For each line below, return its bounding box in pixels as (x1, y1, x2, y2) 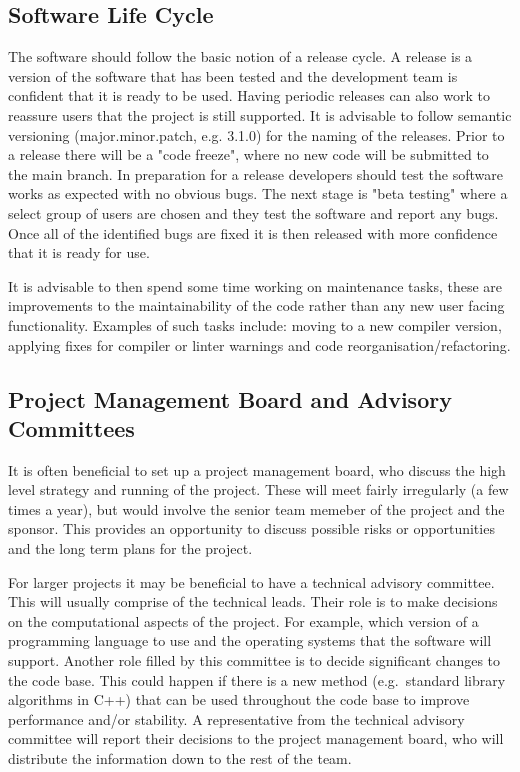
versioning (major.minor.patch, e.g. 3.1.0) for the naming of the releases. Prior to (8, 124, 505, 145)
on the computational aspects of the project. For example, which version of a (8, 610, 479, 631)
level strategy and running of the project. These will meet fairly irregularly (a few (8, 479, 509, 500)
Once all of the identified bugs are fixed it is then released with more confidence (8, 222, 498, 243)
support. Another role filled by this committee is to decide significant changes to (8, 650, 501, 671)
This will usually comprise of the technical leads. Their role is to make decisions (8, 591, 498, 612)
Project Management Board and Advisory (8, 383, 452, 414)
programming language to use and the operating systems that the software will (8, 630, 492, 651)
